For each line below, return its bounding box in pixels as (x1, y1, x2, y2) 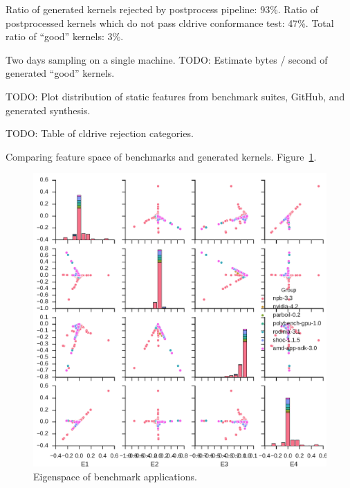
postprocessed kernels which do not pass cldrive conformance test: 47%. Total (6, 15, 334, 30)
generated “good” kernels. (6, 66, 115, 80)
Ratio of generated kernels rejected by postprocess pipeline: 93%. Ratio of (6, 2, 318, 16)
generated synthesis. (6, 102, 91, 117)
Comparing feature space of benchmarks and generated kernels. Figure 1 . (6, 149, 317, 163)
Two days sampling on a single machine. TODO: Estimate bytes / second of (6, 52, 328, 66)
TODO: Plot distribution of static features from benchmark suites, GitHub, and (6, 89, 345, 103)
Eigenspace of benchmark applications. (33, 469, 197, 483)
